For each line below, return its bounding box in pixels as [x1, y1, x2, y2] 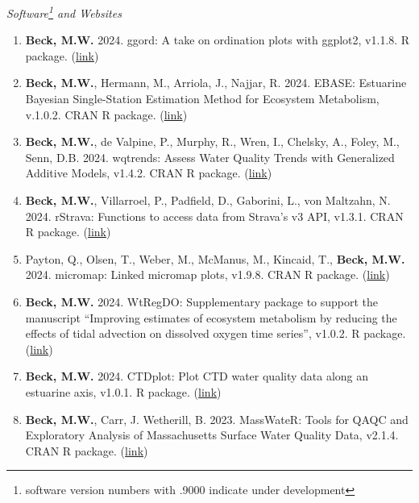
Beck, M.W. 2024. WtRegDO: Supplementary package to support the [25, 293, 379, 310]
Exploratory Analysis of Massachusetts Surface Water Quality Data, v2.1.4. [25, 426, 399, 443]
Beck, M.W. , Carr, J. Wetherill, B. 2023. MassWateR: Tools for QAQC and [25, 410, 409, 427]
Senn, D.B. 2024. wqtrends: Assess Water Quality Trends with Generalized [25, 148, 395, 165]
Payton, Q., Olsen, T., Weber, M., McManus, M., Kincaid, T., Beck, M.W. [25, 250, 405, 267]
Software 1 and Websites [6, 2, 122, 21]
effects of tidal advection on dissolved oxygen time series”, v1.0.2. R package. [25, 325, 406, 342]
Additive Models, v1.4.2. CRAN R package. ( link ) [25, 164, 272, 181]
